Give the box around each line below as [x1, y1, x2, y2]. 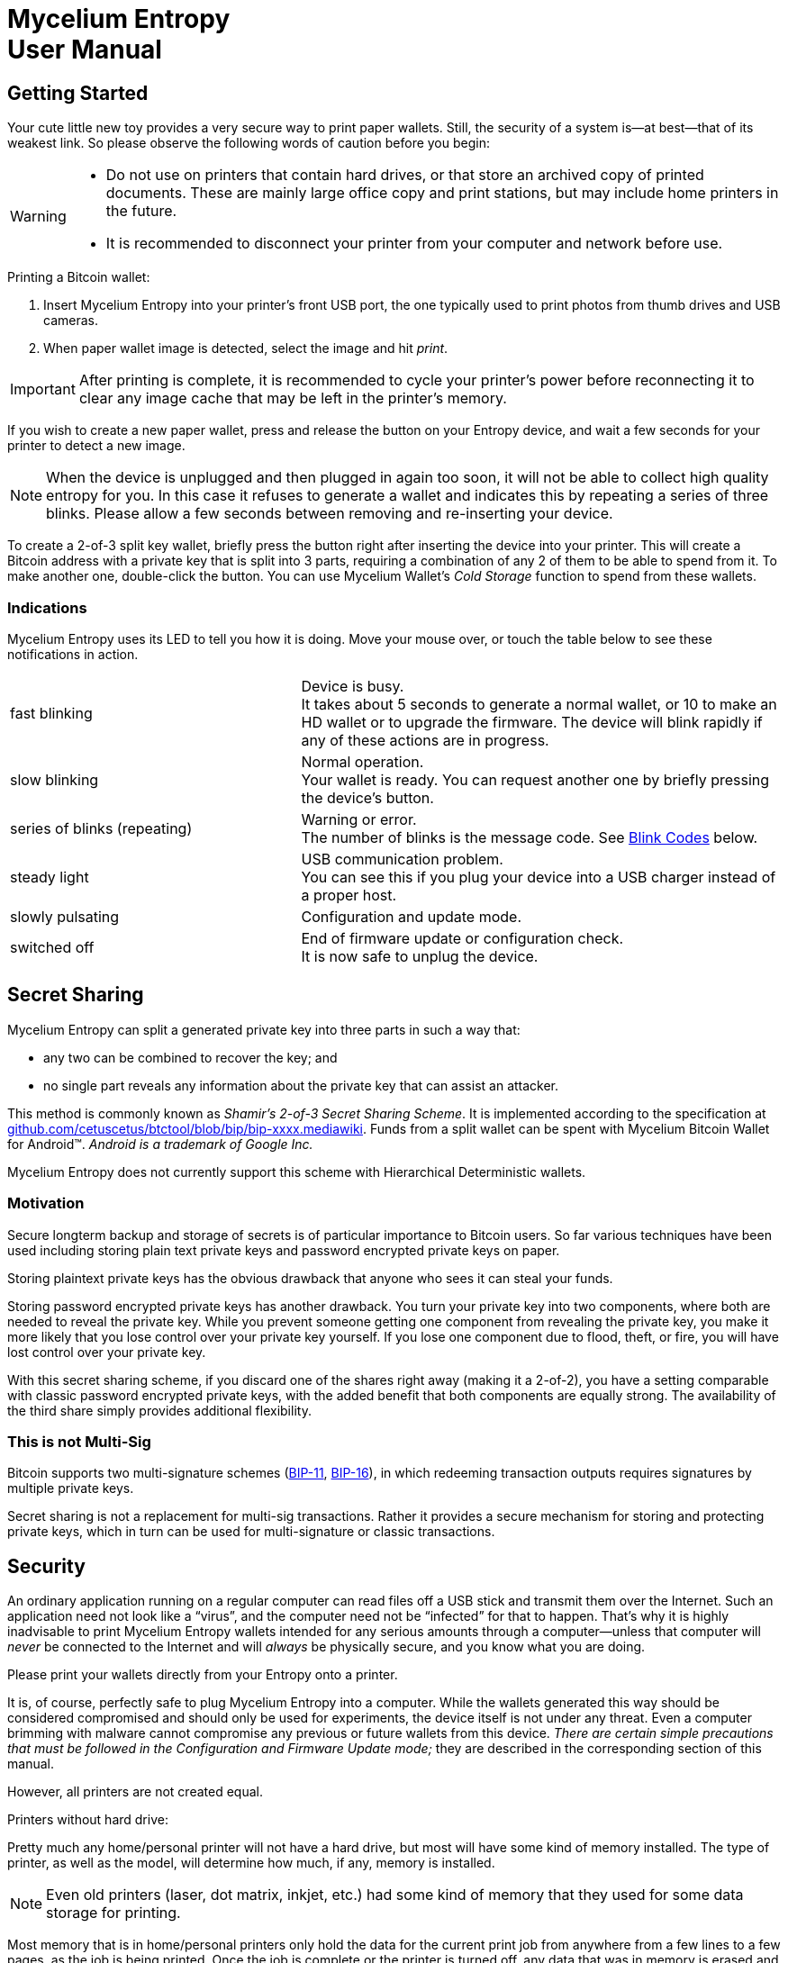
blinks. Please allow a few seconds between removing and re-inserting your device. [46, 504, 613, 523]
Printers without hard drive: [7, 1812, 168, 1828]
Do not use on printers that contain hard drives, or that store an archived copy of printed [105, 166, 704, 185]
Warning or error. [301, 810, 417, 828]
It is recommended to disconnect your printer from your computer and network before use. [105, 234, 723, 253]
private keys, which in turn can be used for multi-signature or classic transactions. [7, 1524, 495, 1540]
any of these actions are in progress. [301, 730, 549, 749]
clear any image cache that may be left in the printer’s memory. [78, 389, 507, 408]
